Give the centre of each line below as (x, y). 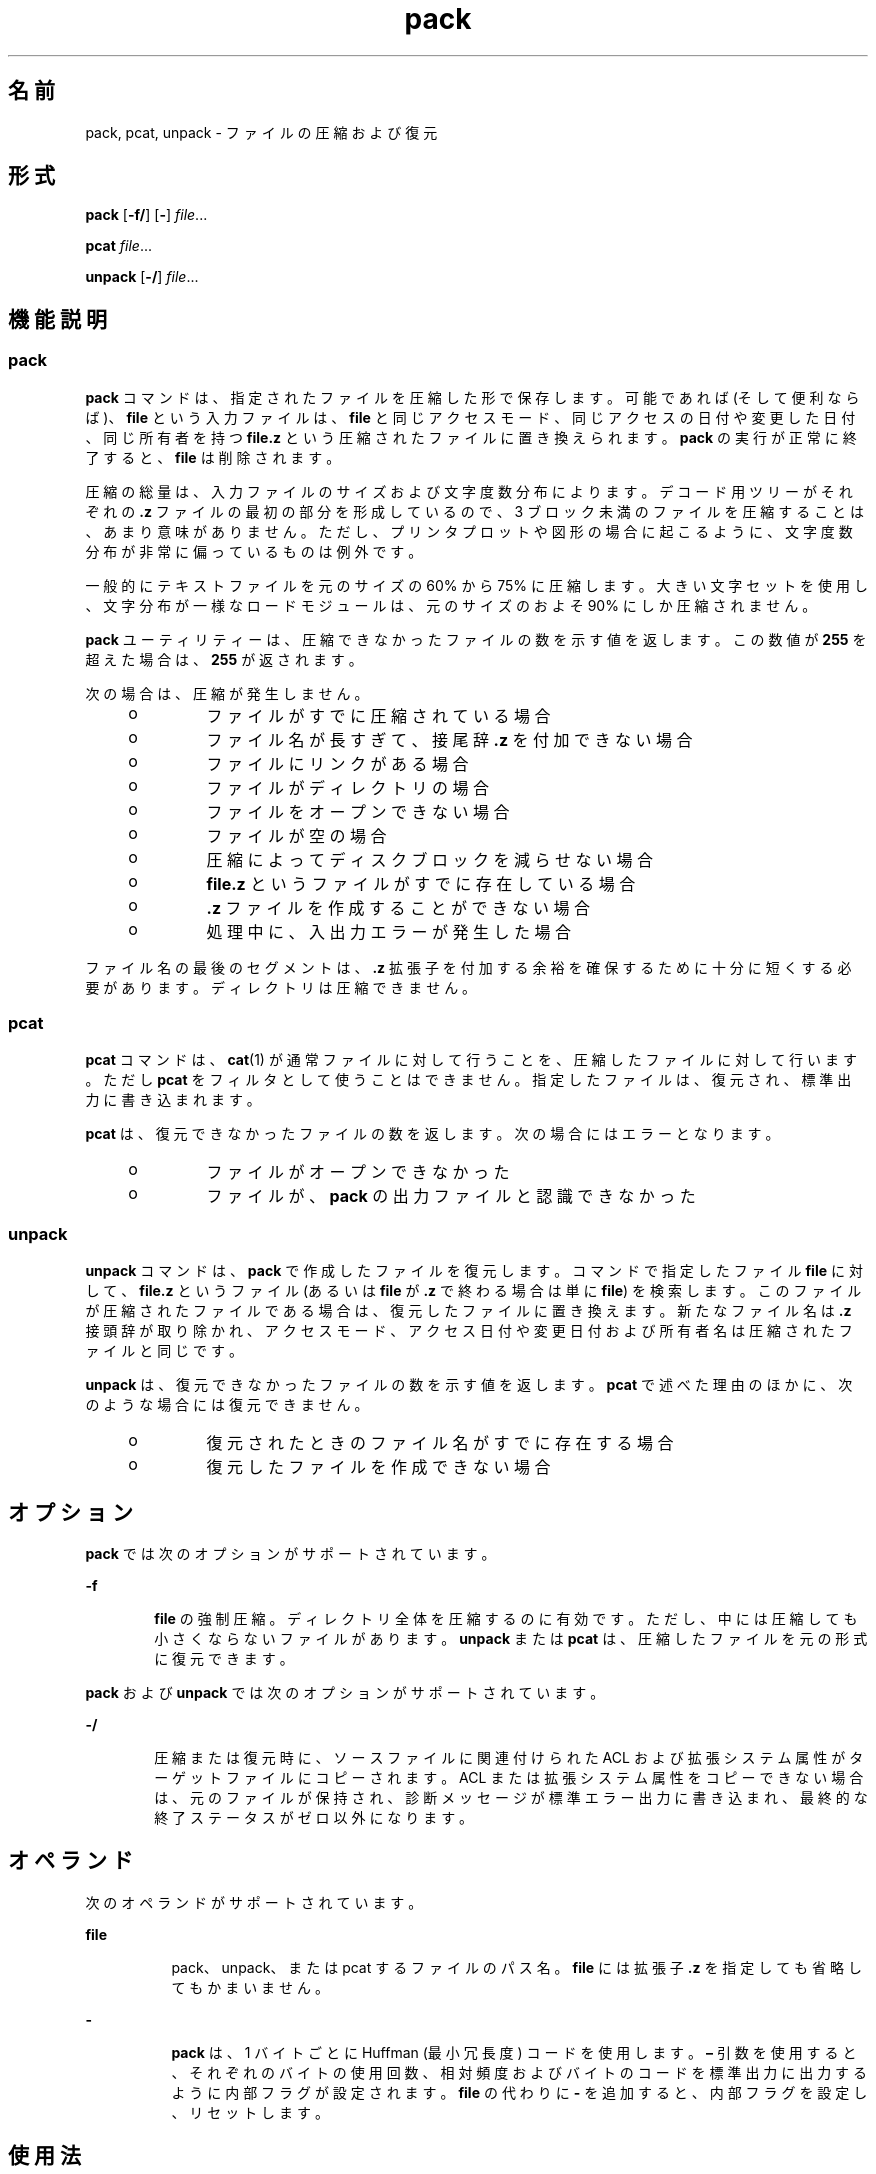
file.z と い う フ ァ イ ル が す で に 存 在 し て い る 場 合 (421, 883)
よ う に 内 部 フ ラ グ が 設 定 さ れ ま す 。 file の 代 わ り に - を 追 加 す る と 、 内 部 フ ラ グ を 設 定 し (519, 2092)
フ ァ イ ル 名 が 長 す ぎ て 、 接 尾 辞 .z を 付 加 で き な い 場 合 (449, 739)
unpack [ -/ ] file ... (142, 277)
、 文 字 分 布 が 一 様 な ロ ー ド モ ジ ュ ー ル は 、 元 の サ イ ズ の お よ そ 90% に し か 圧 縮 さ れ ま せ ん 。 (451, 605)
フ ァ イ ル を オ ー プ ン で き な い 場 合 (358, 811)
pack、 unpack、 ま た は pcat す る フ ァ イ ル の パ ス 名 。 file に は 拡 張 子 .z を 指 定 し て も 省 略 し (516, 1967)
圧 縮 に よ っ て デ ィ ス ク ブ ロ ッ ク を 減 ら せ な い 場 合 (430, 859)
